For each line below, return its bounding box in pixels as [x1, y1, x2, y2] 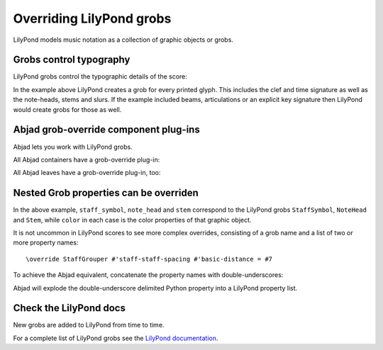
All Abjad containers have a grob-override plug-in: [13, 155, 160, 164]
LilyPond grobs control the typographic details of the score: [13, 72, 188, 81]
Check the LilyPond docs [13, 302, 126, 315]
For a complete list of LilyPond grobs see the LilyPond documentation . [13, 334, 218, 342]
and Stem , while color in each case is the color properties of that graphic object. [13, 215, 252, 224]
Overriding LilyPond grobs [13, 11, 172, 26]
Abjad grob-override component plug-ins [13, 124, 200, 136]
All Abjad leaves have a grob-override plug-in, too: [13, 169, 161, 177]
